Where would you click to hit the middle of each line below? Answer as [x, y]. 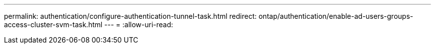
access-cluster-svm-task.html [53, 24]
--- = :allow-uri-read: [139, 24]
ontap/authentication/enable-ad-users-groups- [336, 16]
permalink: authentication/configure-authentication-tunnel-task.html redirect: [130, 16]
